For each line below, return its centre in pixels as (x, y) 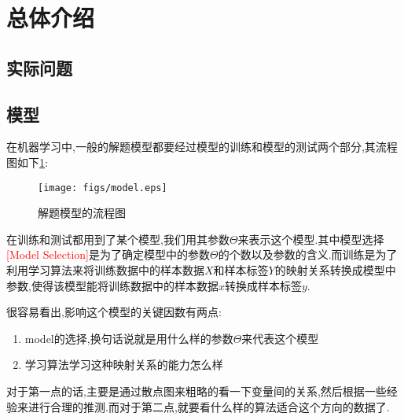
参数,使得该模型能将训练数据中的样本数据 (112, 285)
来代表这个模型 (280, 338)
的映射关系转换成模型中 (335, 269)
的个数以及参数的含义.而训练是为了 (308, 254)
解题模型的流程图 (82, 213)
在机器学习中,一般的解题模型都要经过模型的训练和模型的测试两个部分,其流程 (202, 147)
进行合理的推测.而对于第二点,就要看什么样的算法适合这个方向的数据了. (209, 406)
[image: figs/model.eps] (103, 188)
